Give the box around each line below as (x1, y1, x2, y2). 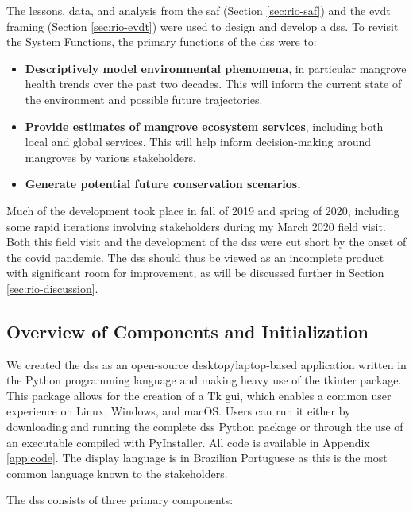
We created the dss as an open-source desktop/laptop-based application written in (6, 356, 407, 372)
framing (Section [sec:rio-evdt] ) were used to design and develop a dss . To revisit (6, 17, 399, 34)
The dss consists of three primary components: (6, 492, 234, 508)
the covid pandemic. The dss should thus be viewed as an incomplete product (6, 249, 384, 265)
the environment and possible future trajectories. (25, 91, 263, 107)
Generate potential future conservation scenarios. (25, 175, 301, 192)
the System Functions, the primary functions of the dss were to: (6, 33, 317, 50)
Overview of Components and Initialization (6, 318, 369, 343)
